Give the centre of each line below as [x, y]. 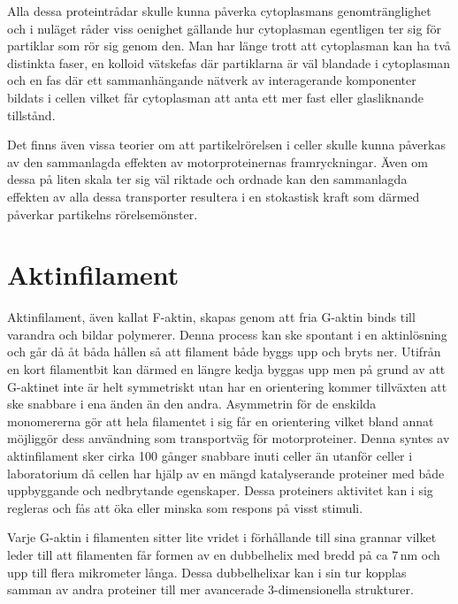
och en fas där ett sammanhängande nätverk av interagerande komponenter [212, 80]
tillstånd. [31, 115]
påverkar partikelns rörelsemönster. [103, 214]
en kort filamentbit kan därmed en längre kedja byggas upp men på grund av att [226, 369]
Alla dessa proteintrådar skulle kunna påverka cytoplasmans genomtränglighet [219, 11]
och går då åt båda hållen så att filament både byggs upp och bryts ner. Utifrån [224, 352]
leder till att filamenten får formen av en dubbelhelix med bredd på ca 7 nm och [224, 554]
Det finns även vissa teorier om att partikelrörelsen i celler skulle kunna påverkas [226, 145]
